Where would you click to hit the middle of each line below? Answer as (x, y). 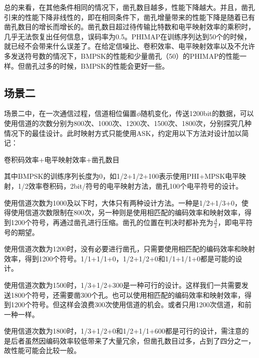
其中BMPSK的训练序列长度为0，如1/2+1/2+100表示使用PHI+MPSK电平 (122, 176)
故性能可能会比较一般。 (42, 350)
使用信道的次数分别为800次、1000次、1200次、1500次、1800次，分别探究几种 (128, 123)
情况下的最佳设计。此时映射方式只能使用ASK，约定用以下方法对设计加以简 (127, 133)
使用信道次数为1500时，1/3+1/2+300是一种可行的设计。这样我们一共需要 (123, 285)
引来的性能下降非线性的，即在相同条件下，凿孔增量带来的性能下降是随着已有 (129, 17)
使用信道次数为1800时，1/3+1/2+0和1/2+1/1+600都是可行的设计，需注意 (123, 331)
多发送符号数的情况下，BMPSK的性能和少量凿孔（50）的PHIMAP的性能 (122, 56)
